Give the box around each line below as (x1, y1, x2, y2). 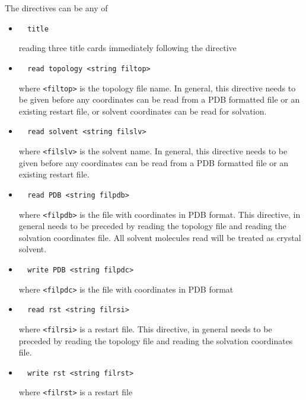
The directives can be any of (5, 2, 108, 14)
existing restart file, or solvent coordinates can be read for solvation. (18, 104, 267, 117)
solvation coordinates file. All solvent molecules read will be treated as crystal (18, 231, 301, 243)
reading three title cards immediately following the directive (18, 42, 237, 54)
